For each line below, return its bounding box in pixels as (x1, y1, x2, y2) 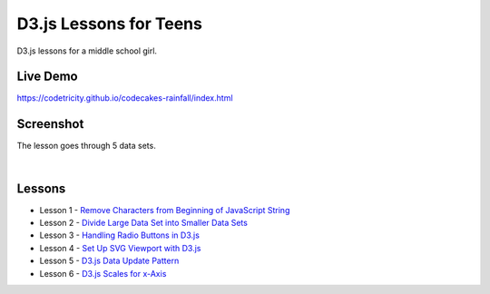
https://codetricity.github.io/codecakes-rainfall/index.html (16, 93, 233, 103)
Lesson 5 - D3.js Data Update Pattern (39, 255, 180, 267)
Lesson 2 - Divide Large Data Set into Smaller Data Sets (39, 218, 249, 229)
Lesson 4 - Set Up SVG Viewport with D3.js (39, 242, 201, 253)
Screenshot (16, 116, 84, 132)
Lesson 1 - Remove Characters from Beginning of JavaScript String (39, 204, 290, 215)
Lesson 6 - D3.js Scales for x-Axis (39, 268, 167, 279)
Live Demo (16, 69, 78, 84)
